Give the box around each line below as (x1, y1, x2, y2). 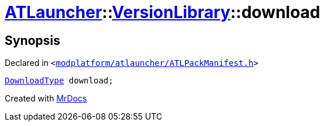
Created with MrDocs (5, 93, 87, 104)
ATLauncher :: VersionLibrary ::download (5, 2, 320, 22)
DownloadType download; (5, 76, 114, 86)
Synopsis (5, 33, 60, 48)
